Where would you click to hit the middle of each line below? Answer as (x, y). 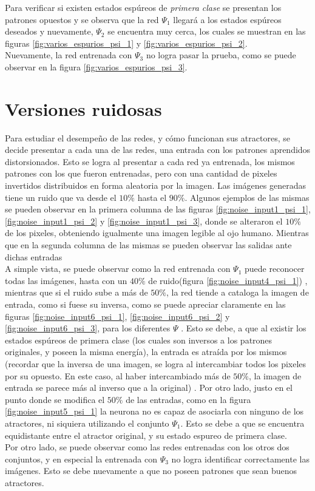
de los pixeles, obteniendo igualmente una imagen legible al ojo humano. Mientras (157, 233)
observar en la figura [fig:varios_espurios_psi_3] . (96, 66)
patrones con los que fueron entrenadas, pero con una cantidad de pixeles (141, 173)
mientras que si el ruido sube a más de (76, 292)
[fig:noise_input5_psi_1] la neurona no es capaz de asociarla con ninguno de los (154, 411)
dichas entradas (34, 256)
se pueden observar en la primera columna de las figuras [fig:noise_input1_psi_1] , (158, 209)
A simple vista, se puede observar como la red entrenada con (118, 269)
